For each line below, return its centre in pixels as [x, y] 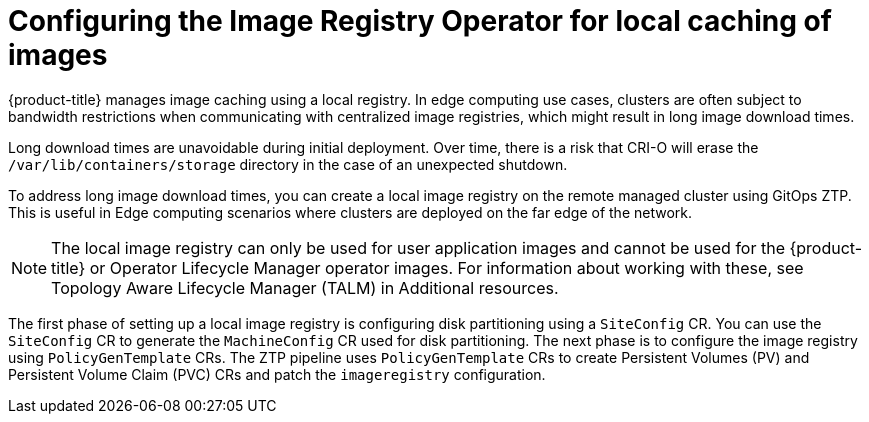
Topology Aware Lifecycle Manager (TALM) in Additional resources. [305, 287]
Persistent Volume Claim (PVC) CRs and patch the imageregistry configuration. [277, 374]
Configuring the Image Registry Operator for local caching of [420, 21]
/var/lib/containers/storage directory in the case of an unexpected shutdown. [288, 164]
